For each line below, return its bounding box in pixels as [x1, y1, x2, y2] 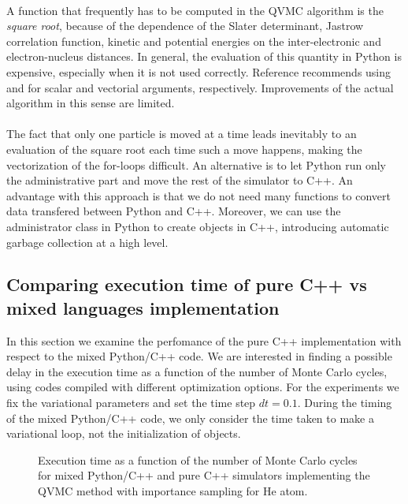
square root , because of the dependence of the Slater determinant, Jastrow [6, 17, 364, 34]
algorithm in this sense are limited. [6, 95, 175, 111]
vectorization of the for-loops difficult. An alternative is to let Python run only [6, 156, 386, 173]
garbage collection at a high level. [6, 233, 169, 250]
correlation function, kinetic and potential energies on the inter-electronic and [6, 32, 381, 49]
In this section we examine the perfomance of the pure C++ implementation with [6, 332, 402, 349]
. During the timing [297, 394, 392, 411]
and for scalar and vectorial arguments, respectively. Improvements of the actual [6, 79, 394, 95]
